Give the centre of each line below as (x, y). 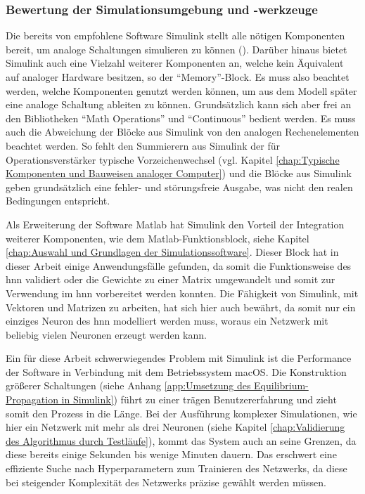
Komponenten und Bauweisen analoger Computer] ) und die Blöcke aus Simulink (179, 173)
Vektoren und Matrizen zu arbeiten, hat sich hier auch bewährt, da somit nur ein (181, 307)
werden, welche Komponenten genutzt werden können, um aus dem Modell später (181, 90)
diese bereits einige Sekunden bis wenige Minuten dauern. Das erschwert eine (171, 454)
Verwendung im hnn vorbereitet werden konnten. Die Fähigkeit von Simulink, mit (182, 293)
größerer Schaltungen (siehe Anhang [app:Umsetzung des (128, 385)
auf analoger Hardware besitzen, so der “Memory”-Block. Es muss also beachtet (178, 77)
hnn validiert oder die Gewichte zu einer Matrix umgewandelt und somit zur (171, 279)
